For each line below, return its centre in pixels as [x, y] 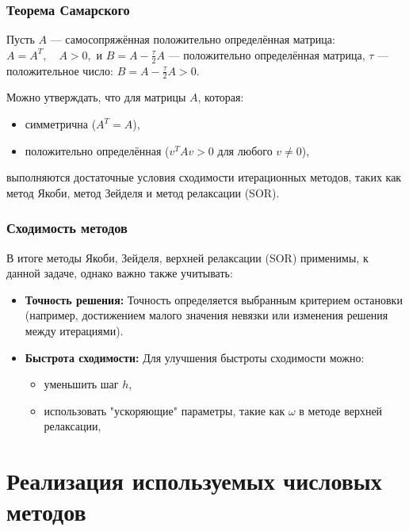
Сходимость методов [67, 228]
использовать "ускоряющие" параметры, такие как [164, 410]
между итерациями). [74, 331]
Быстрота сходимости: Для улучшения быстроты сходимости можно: [195, 357]
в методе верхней [341, 410]
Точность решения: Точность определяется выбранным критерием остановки [214, 299]
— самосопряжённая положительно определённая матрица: [193, 39]
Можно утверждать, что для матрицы [96, 97]
